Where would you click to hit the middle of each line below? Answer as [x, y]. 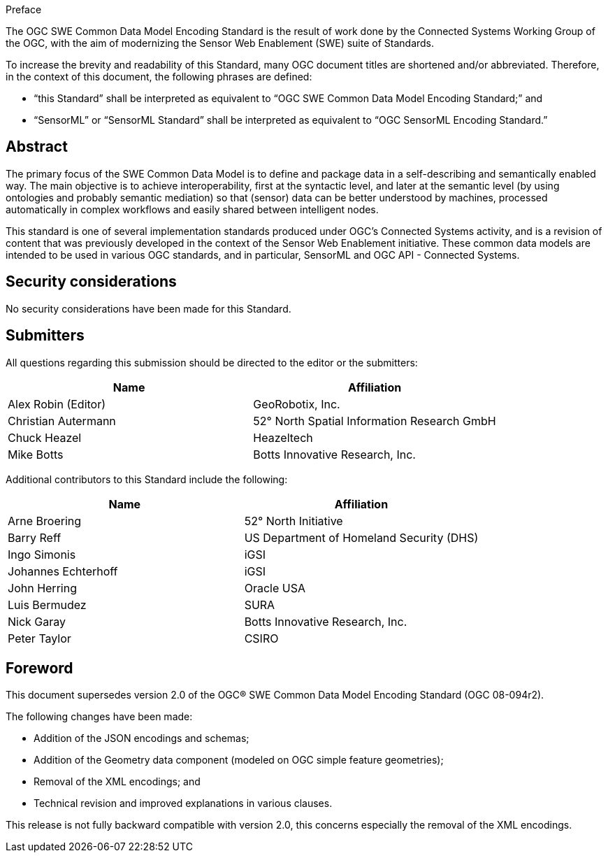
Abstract [37, 147]
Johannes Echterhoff [63, 571]
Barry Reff [35, 537]
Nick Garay [37, 621]
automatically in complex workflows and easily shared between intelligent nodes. [192, 209]
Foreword [39, 668]
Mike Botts [36, 454]
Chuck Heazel [45, 437]
